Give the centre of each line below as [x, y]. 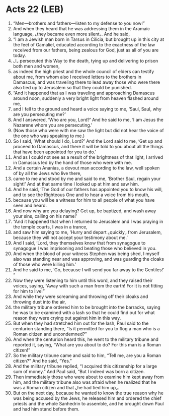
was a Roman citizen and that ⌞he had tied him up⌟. [66, 387]
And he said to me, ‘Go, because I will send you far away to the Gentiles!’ [89, 270]
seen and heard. [30, 205]
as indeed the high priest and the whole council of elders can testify [83, 71]
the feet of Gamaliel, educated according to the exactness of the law [84, 44]
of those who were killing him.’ [45, 264]
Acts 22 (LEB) [35, 9]
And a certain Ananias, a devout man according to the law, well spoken [86, 168]
